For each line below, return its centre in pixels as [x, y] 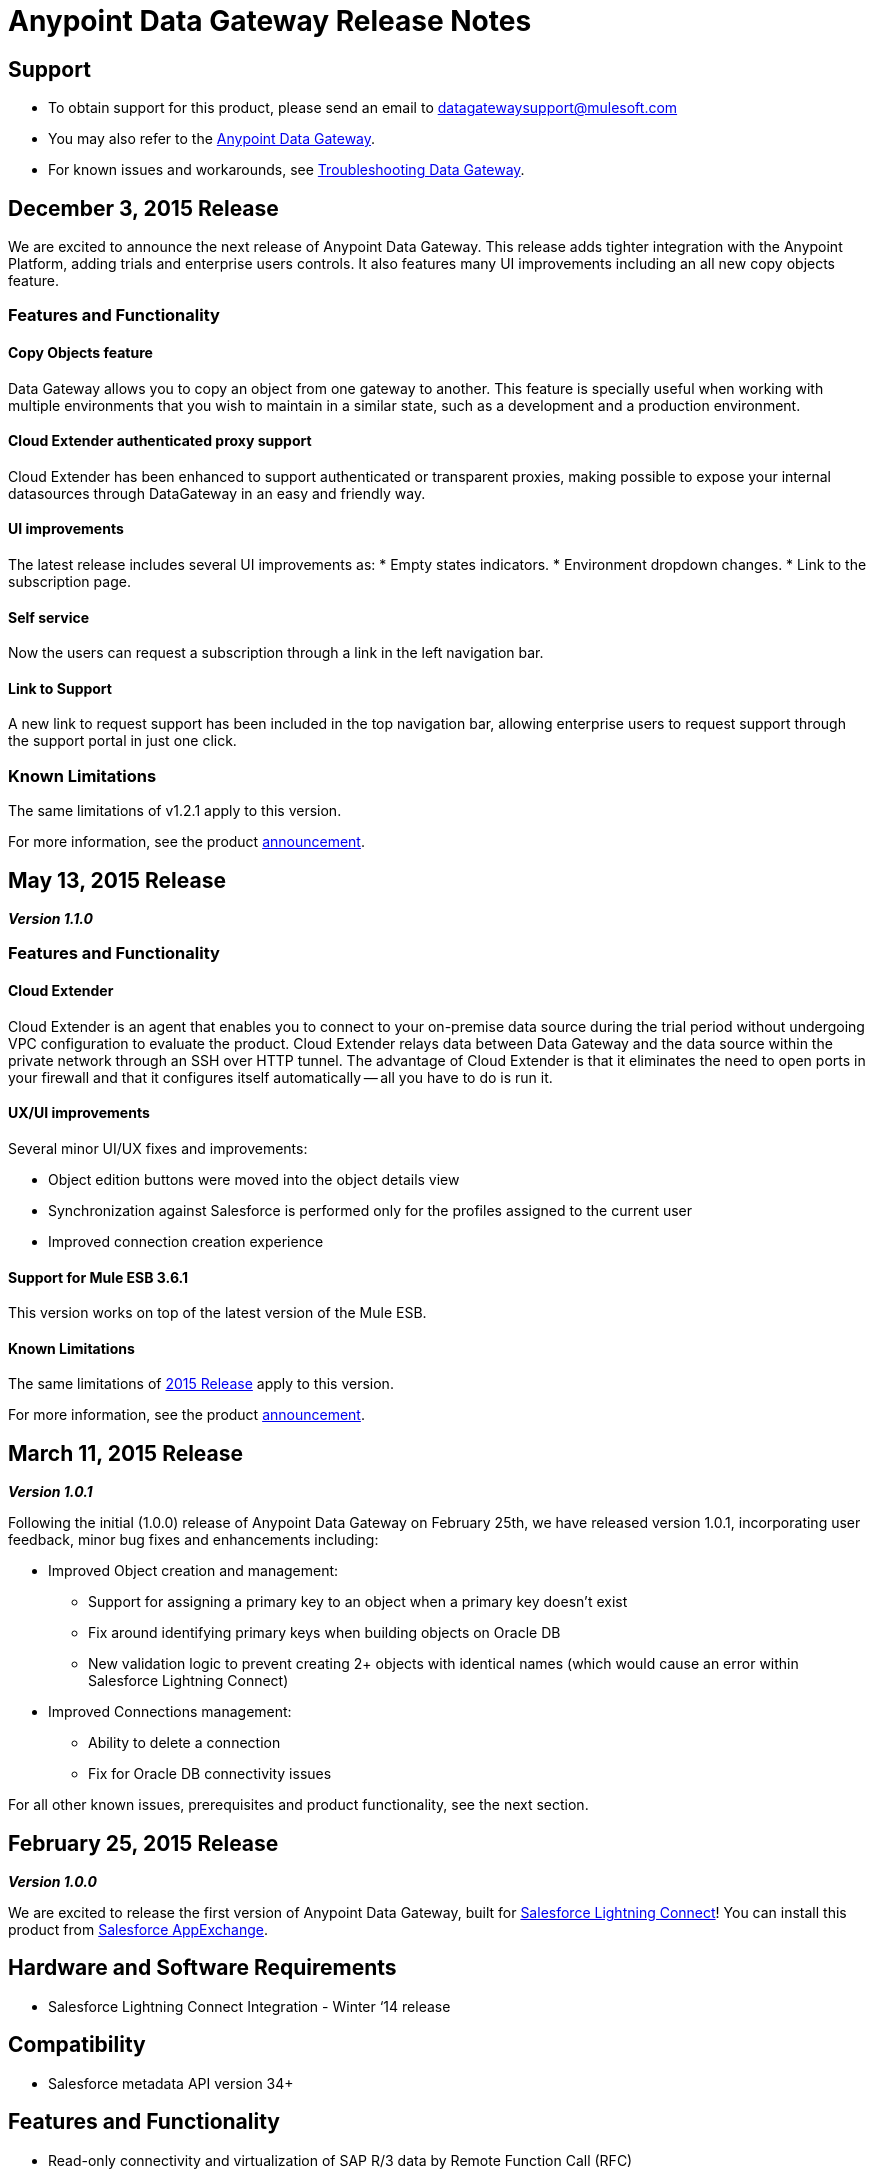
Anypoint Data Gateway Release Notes [270, 21]
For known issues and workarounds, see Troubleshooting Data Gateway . [286, 170]
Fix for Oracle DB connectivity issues [210, 1774]
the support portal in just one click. [122, 741]
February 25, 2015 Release [143, 1843]
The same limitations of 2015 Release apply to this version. [201, 1384]
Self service [49, 617]
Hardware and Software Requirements [202, 1968]
